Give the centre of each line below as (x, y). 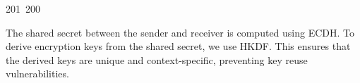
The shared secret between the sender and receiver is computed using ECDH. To (180, 32)
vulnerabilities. (37, 74)
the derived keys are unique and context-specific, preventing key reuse (157, 59)
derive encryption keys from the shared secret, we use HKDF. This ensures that (178, 46)
